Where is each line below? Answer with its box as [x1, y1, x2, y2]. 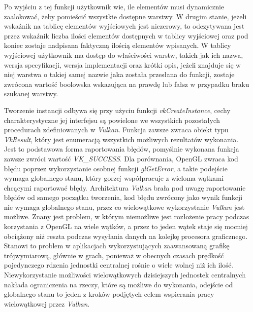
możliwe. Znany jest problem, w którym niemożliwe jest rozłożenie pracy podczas [4, 211, 249, 222]
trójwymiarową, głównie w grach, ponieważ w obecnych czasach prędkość [4, 250, 224, 260]
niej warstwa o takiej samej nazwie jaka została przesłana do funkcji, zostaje [4, 69, 235, 79]
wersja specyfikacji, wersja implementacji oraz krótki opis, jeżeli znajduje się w [4, 59, 241, 70]
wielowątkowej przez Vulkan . [4, 298, 90, 309]
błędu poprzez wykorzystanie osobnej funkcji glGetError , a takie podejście [4, 163, 228, 173]
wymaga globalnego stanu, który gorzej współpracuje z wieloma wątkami [4, 173, 224, 183]
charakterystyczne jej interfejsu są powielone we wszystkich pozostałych [4, 115, 220, 125]
